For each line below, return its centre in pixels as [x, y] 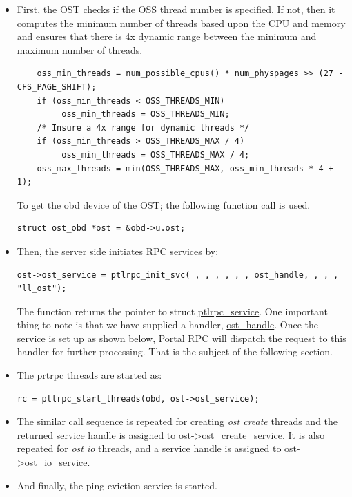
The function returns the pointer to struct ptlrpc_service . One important [172, 311]
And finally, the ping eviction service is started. [117, 485]
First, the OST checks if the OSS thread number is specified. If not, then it [176, 9]
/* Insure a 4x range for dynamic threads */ [143, 128]
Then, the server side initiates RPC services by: [118, 251]
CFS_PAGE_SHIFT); [57, 87]
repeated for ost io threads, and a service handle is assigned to [149, 448]
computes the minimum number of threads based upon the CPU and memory [181, 22]
